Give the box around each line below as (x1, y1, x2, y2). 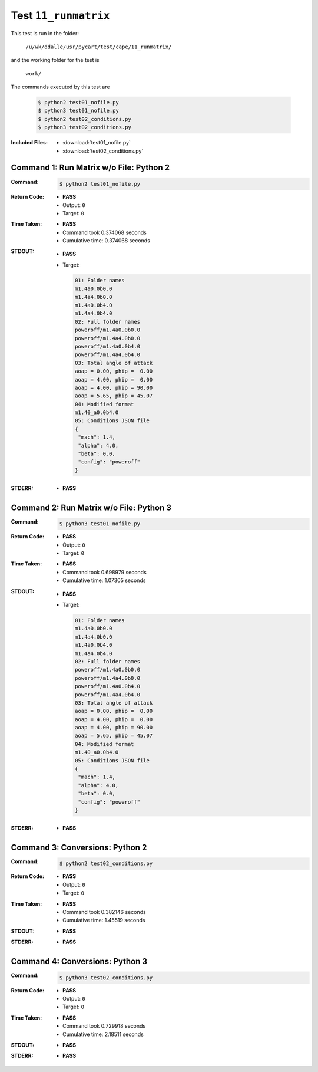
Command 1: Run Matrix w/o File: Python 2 (11, 163, 170, 173)
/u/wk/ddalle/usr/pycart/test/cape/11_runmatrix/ (25, 43, 172, 50)
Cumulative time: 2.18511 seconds (62, 1031, 144, 1038)
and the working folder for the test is (11, 57, 100, 64)
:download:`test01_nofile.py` (62, 139, 131, 146)
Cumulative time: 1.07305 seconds (62, 577, 146, 584)
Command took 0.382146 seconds (62, 909, 147, 916)
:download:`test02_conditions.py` (62, 147, 144, 154)
